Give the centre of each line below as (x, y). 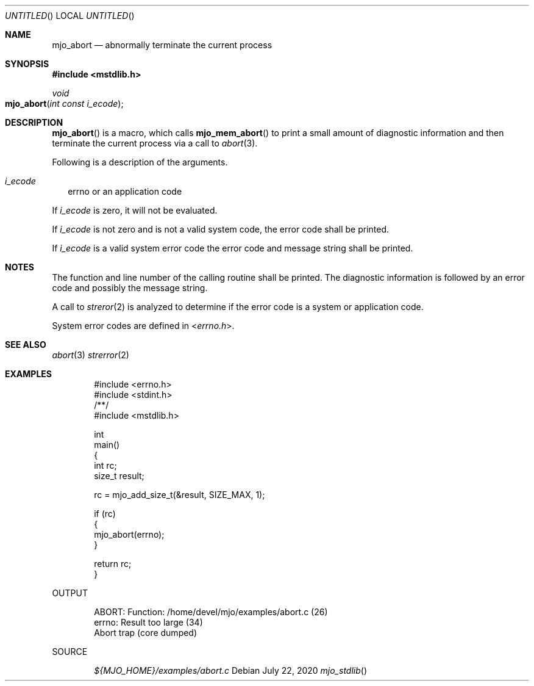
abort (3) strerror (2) (91, 355)
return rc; (113, 564)
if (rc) (105, 514)
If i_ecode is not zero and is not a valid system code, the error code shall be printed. (221, 229)
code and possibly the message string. (130, 288)
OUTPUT (70, 593)
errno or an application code (125, 191)
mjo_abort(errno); (129, 534)
